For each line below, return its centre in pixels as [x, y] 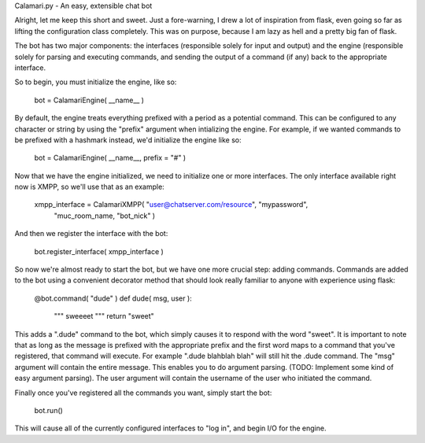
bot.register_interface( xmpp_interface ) [99, 251]
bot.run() [48, 410]
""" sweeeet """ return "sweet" [104, 316]
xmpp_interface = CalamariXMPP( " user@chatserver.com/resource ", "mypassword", [171, 205]
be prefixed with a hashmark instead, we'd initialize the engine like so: [128, 140]
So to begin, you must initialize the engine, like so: [96, 82]
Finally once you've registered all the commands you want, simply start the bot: [143, 393]
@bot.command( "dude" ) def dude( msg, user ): [113, 298]
